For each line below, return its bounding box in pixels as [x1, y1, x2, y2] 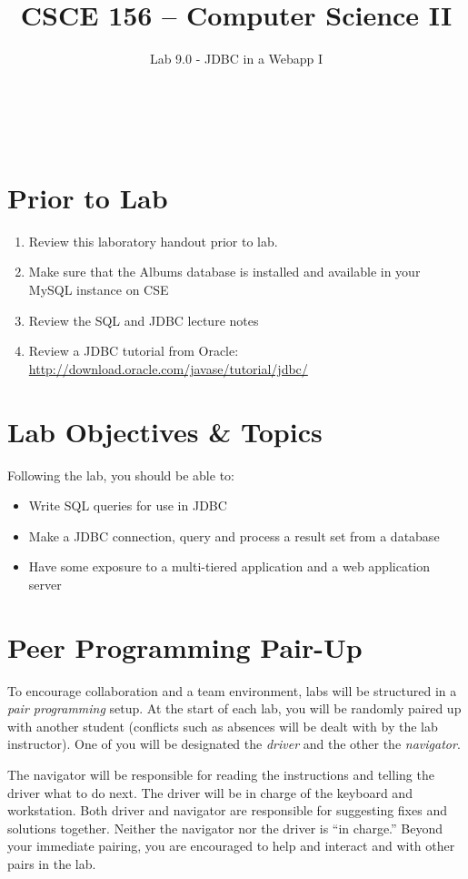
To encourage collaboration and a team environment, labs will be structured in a [7, 681, 457, 700]
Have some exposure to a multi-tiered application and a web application [28, 557, 431, 576]
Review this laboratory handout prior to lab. [28, 231, 278, 250]
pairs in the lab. [7, 854, 96, 873]
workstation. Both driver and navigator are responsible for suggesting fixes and [7, 801, 447, 820]
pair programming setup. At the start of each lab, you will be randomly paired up [7, 699, 462, 718]
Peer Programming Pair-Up [7, 628, 363, 665]
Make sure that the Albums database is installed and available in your [28, 262, 421, 281]
